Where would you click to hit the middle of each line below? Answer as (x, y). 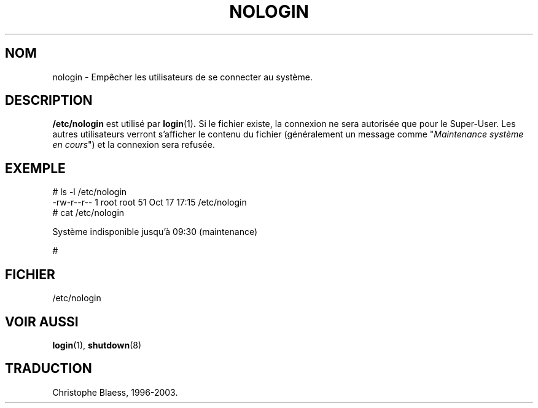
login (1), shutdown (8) (97, 345)
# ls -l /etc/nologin (90, 192)
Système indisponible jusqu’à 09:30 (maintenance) (155, 232)
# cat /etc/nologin (88, 213)
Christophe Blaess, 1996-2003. (115, 392)
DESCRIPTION (49, 101)
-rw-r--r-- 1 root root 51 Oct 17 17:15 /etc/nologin (150, 202)
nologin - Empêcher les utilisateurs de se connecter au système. (182, 77)
